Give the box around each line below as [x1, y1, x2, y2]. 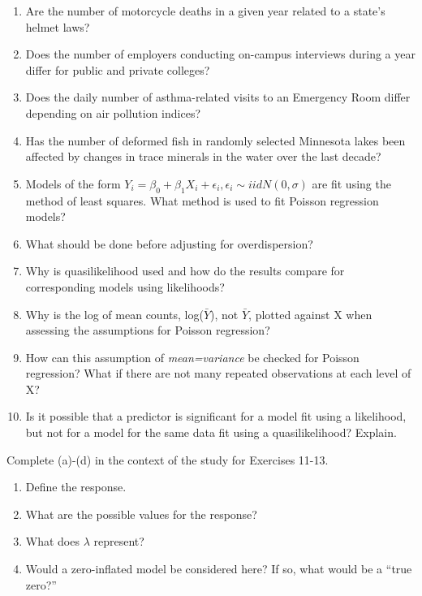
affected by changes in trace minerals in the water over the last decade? [25, 148, 381, 165]
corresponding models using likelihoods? [25, 278, 225, 295]
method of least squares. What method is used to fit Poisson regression [25, 192, 379, 209]
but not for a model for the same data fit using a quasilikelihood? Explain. [25, 424, 397, 441]
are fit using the [312, 175, 391, 192]
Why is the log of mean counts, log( [25, 305, 204, 322]
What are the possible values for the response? [25, 505, 257, 522]
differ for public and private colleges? [25, 61, 210, 78]
